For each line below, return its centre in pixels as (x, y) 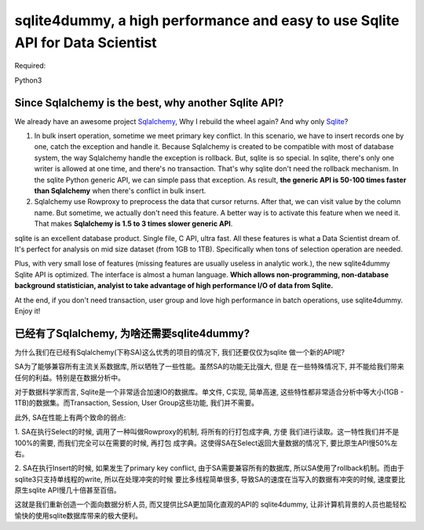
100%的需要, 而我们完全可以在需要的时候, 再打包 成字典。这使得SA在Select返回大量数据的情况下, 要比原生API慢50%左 (206, 443)
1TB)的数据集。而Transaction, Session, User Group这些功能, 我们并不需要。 (137, 403)
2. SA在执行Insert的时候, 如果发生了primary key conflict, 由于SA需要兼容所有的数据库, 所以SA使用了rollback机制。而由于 (209, 468)
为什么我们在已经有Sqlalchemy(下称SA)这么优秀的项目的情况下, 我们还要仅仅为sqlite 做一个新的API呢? (180, 352)
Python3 (28, 80)
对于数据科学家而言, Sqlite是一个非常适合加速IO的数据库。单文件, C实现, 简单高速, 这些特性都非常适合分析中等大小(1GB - (209, 392)
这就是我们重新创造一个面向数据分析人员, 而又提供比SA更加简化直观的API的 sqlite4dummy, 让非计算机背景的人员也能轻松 (210, 504)
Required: (30, 66)
